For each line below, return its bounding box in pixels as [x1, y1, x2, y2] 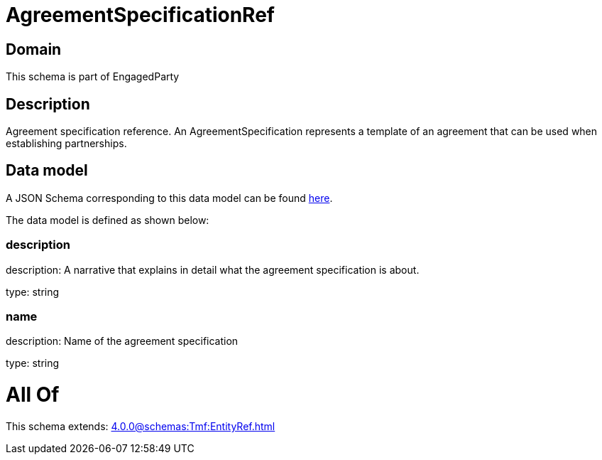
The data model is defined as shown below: [6, 213, 209, 226]
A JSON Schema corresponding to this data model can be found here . [6, 191, 333, 204]
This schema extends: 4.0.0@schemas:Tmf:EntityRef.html [6, 419, 275, 432]
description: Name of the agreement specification [6, 335, 239, 348]
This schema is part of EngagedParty [6, 70, 180, 83]
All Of [6, 383, 60, 407]
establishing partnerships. [6, 137, 127, 150]
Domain [6, 40, 62, 58]
